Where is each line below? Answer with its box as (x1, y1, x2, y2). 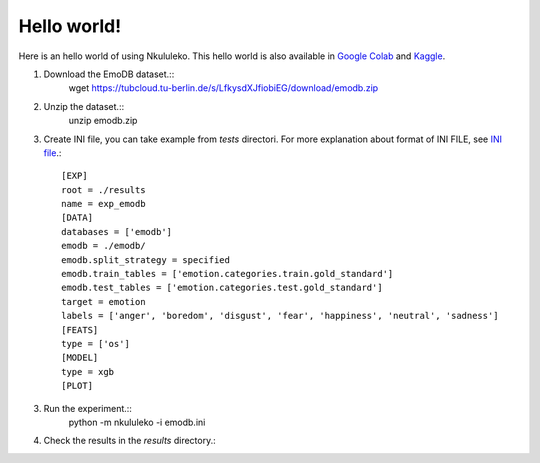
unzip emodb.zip (68, 115, 138, 127)
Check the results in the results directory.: (43, 435, 217, 447)
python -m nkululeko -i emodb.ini (68, 416, 206, 428)
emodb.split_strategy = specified (61, 254, 230, 265)
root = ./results (61, 184, 146, 195)
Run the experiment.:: (43, 402, 132, 414)
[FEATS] (61, 324, 99, 335)
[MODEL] (61, 352, 99, 364)
